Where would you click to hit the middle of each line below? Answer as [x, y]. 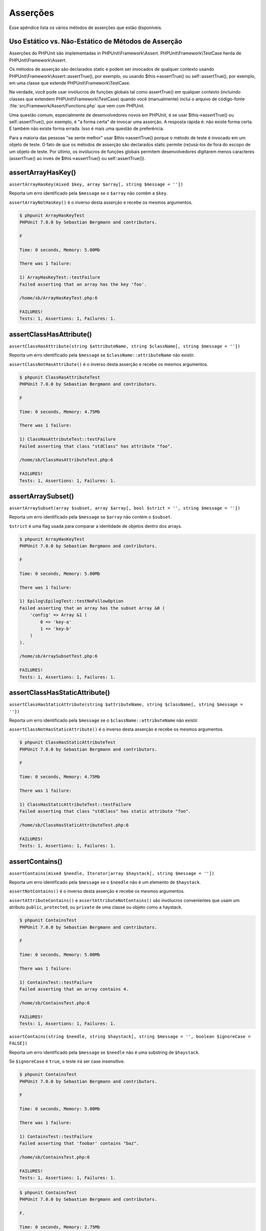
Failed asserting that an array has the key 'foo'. [83, 284]
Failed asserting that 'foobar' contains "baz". [79, 1143]
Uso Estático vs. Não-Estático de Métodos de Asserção [96, 42]
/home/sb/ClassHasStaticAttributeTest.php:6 [74, 825]
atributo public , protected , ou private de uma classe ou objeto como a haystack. [96, 907]
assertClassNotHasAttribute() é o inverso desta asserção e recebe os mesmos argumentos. [109, 364]
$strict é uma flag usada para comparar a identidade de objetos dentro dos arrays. [96, 526]
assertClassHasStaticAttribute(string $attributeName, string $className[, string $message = [126, 705]
